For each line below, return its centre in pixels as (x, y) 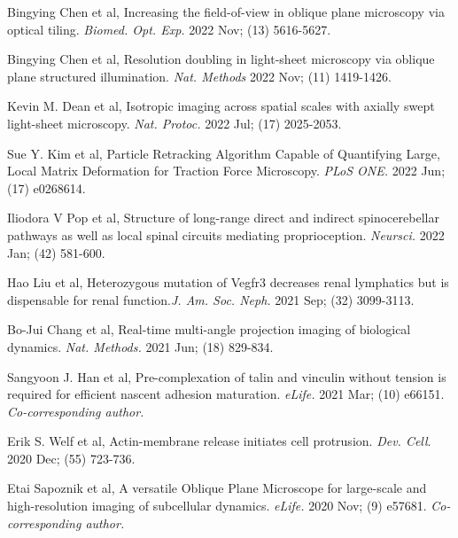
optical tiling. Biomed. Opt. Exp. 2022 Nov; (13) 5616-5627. (169, 29)
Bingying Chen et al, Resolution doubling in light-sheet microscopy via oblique (221, 59)
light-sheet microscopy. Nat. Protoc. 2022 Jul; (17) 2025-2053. (175, 123)
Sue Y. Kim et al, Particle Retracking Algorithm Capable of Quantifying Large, (224, 153)
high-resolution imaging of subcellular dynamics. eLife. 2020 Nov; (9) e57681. (217, 506)
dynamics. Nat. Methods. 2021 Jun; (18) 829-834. (140, 346)
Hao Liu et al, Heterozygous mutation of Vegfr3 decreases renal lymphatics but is (228, 282)
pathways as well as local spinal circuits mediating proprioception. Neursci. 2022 (226, 234)
